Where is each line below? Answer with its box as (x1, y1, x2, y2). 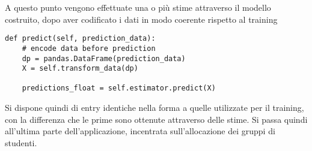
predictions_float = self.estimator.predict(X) (22, 84, 216, 93)
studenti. (5, 136, 37, 149)
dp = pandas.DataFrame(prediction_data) (22, 54, 186, 63)
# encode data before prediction (22, 44, 156, 53)
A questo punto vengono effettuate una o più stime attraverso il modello (5, 1, 271, 13)
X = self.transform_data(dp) (22, 64, 138, 73)
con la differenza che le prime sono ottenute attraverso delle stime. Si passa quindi (5, 113, 308, 125)
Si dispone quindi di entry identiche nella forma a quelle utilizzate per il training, (5, 101, 304, 114)
